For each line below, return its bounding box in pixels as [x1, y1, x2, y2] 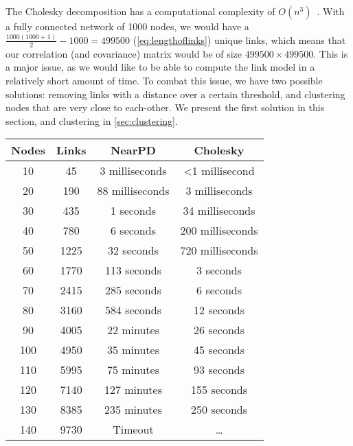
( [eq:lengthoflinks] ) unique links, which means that [133, 32, 346, 47]
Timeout [113, 421, 154, 438]
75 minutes [106, 362, 160, 378]
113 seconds [105, 262, 161, 279]
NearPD [110, 142, 156, 159]
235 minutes [104, 401, 163, 418]
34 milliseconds [183, 202, 255, 219]
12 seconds [194, 302, 244, 318]
